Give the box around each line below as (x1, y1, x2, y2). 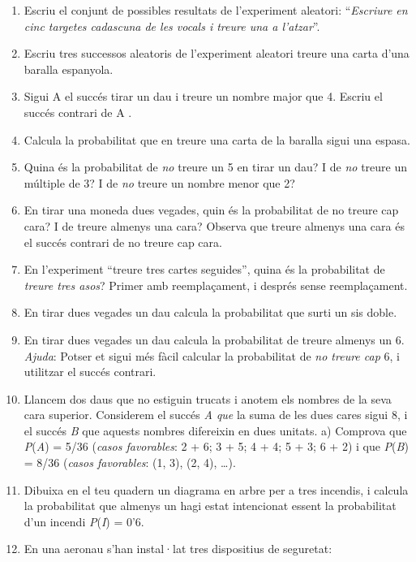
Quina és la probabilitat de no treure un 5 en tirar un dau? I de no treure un (24, 158, 408, 175)
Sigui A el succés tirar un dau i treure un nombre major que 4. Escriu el (24, 88, 383, 105)
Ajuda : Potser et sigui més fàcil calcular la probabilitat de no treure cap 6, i (24, 347, 400, 364)
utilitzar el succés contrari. (24, 363, 157, 380)
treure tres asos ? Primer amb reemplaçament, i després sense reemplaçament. (24, 276, 408, 293)
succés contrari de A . (24, 103, 132, 120)
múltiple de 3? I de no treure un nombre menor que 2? (24, 174, 295, 191)
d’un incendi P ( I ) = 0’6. (24, 512, 144, 530)
